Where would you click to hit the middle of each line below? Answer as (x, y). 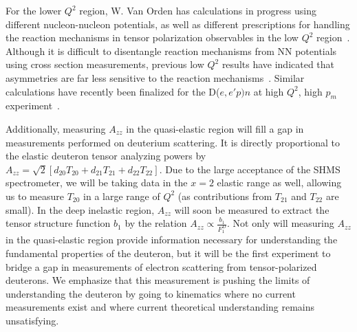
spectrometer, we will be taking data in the (97, 182)
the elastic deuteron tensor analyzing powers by (106, 156)
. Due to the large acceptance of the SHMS (250, 169)
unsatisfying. (32, 320)
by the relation (156, 223)
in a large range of (122, 196)
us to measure (35, 196)
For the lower (34, 10)
